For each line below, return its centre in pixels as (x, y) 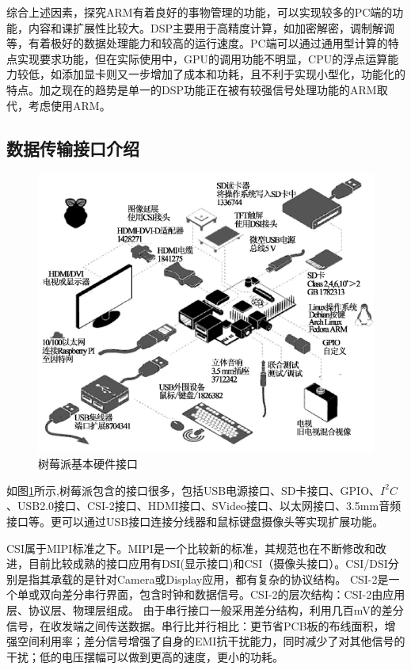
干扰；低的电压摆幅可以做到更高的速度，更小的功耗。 (145, 656)
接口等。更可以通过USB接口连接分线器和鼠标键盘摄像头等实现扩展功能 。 (195, 521)
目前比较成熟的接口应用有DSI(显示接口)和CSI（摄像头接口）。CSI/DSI (208, 563)
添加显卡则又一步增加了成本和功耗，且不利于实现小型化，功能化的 (233, 74)
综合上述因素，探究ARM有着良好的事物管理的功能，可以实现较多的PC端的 (200, 12)
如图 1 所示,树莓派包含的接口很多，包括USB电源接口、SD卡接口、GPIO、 (194, 490)
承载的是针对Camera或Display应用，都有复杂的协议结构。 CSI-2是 (219, 579)
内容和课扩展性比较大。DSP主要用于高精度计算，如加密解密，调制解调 (211, 27)
